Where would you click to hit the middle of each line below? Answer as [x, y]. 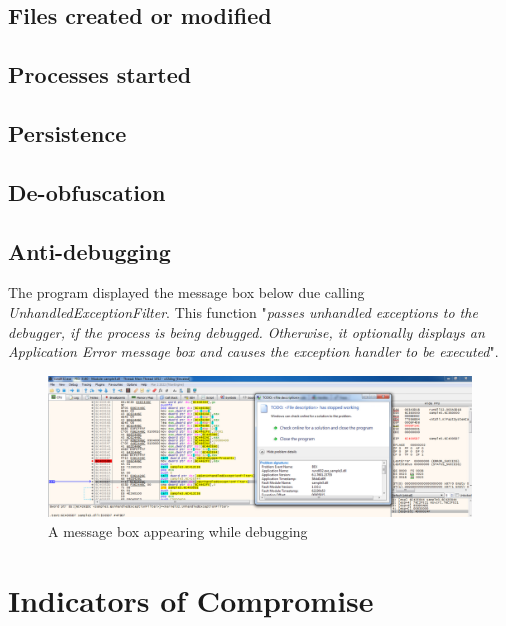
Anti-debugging [89, 250]
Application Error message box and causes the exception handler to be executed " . [253, 351]
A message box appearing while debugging [178, 530]
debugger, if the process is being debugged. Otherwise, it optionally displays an [246, 331]
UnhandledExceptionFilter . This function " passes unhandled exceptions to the [243, 311]
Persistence [67, 132]
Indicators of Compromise [191, 599]
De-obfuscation [87, 191]
